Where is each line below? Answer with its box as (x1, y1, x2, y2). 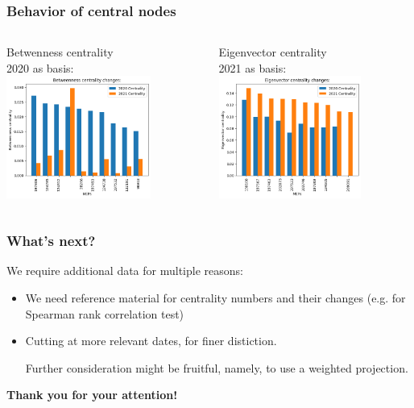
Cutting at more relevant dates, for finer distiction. (25, 332, 277, 349)
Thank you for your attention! (6, 386, 178, 403)
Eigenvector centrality (218, 44, 327, 60)
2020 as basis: (6, 59, 74, 76)
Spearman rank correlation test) (25, 305, 184, 322)
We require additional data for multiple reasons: (6, 262, 243, 279)
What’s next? (6, 231, 96, 251)
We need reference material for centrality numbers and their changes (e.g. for (25, 289, 406, 306)
